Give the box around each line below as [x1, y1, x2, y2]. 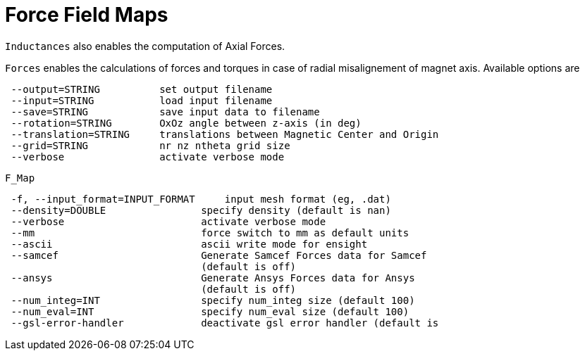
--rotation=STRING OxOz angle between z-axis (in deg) [11, 117, 362, 129]
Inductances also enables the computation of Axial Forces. [5, 39, 285, 52]
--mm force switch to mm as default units [11, 227, 409, 239]
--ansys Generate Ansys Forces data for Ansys [11, 272, 415, 284]
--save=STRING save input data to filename [11, 106, 320, 117]
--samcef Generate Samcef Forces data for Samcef [11, 249, 427, 261]
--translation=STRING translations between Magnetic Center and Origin [11, 128, 439, 140]
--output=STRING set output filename [11, 83, 273, 95]
